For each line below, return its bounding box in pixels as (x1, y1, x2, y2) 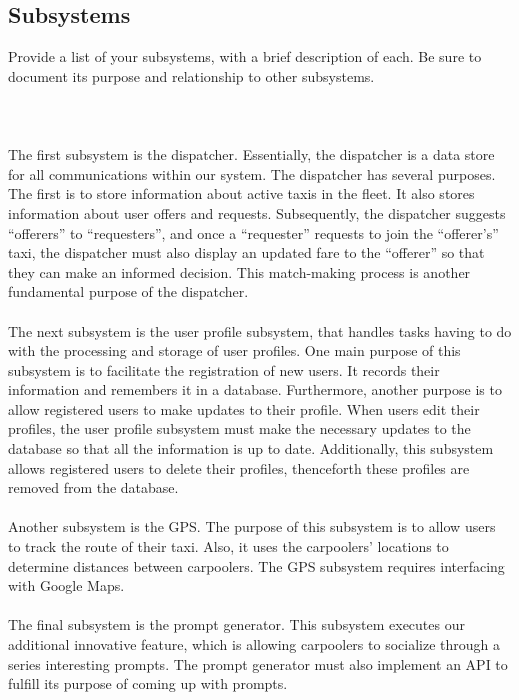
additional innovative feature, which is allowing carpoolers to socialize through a (8, 634, 500, 655)
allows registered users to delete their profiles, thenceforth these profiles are (8, 457, 470, 478)
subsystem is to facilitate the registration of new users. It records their (8, 359, 440, 380)
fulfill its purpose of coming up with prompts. (8, 673, 288, 694)
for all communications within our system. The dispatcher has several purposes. (8, 163, 496, 184)
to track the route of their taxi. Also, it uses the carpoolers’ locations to (8, 536, 449, 557)
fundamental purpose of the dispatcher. (8, 281, 249, 302)
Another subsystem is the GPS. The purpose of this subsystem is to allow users (8, 516, 496, 537)
